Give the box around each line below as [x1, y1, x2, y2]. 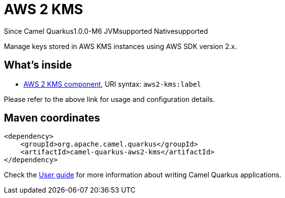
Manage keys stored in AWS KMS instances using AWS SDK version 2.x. [4, 42, 237, 50]
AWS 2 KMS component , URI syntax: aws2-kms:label [24, 79, 201, 88]
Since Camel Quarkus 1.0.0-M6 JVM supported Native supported [4, 26, 208, 35]
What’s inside [4, 59, 72, 72]
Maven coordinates [4, 112, 100, 124]
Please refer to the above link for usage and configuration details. [4, 95, 215, 103]
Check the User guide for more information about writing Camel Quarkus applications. [4, 171, 282, 179]
